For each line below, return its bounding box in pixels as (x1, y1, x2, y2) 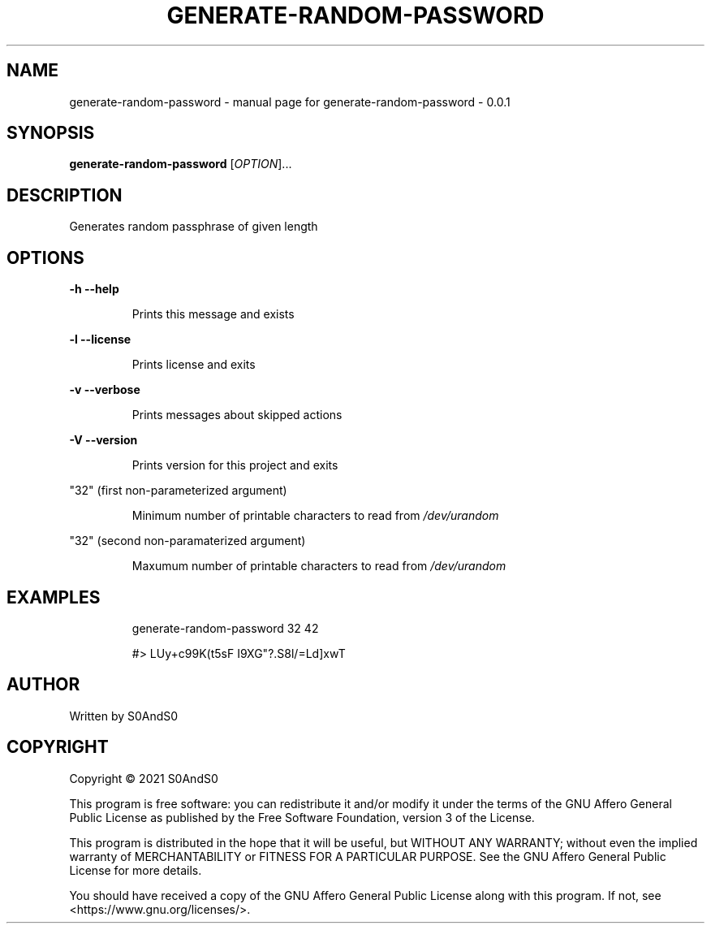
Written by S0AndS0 (69, 708, 179, 723)
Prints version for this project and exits (131, 458, 338, 473)
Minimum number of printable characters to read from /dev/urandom (131, 508, 499, 523)
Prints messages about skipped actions (131, 408, 343, 422)
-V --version (69, 433, 138, 448)
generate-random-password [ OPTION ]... (69, 157, 292, 171)
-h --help (69, 282, 119, 296)
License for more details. (69, 863, 202, 877)
